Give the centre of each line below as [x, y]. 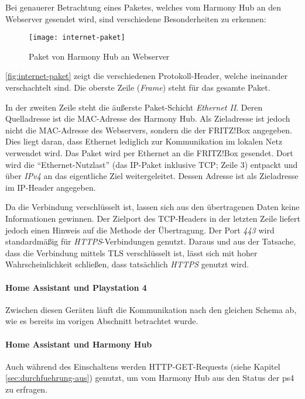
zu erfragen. [27, 389]
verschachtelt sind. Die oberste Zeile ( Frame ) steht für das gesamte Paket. [138, 87]
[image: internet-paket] [77, 38]
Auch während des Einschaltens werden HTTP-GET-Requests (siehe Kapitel [143, 366]
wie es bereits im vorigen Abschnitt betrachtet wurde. [102, 321]
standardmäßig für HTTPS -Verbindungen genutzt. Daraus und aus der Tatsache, [151, 241]
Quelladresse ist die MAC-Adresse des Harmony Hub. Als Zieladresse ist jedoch [148, 118]
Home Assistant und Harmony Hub [79, 344]
